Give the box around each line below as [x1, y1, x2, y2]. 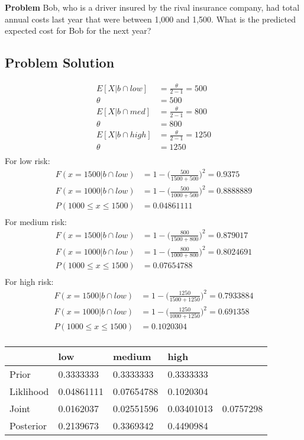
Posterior [9, 418, 47, 432]
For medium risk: [5, 215, 67, 227]
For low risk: [5, 155, 50, 167]
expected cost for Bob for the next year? [5, 24, 151, 37]
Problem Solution [5, 53, 115, 72]
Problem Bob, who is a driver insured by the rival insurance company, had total [5, 1, 300, 13]
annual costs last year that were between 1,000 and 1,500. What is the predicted [5, 12, 296, 25]
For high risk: [5, 275, 54, 288]
